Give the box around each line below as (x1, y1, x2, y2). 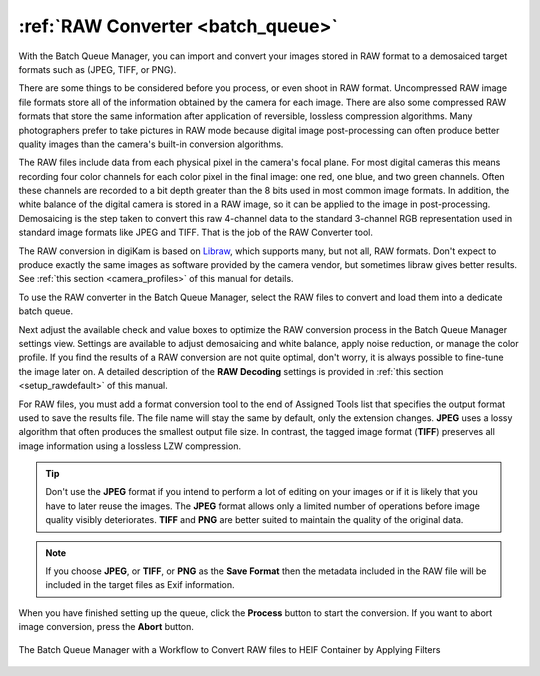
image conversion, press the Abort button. (18, 621, 195, 633)
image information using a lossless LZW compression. (18, 440, 242, 452)
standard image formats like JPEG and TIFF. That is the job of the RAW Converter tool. (18, 226, 374, 239)
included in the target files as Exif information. (45, 579, 235, 591)
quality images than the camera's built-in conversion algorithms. (18, 138, 284, 150)
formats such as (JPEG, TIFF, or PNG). (18, 63, 177, 75)
